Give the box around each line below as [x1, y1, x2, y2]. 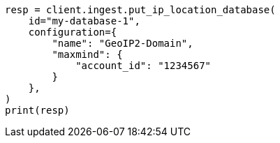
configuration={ [28, 27, 117, 38]
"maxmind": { [52, 49, 123, 60]
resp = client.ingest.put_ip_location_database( [5, 4, 276, 15]
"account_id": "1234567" [75, 60, 212, 71]
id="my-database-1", [28, 15, 140, 27]
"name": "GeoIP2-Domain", [52, 38, 193, 49]
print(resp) [5, 105, 70, 116]
